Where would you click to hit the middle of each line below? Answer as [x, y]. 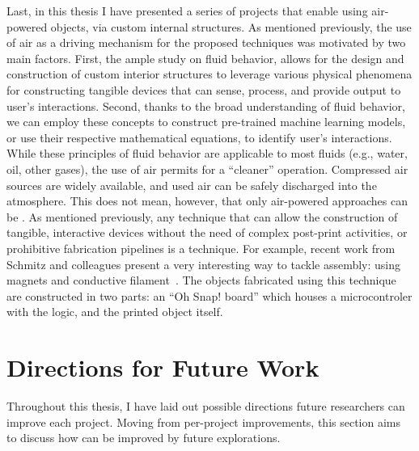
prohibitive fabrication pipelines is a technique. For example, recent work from [201, 248]
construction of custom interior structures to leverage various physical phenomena [209, 74]
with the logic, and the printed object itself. [115, 312]
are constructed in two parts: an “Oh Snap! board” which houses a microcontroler [209, 295]
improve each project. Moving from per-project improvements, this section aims [204, 421]
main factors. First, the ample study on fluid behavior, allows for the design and [205, 58]
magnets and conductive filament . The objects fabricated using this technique [201, 280]
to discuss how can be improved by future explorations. [144, 438]
